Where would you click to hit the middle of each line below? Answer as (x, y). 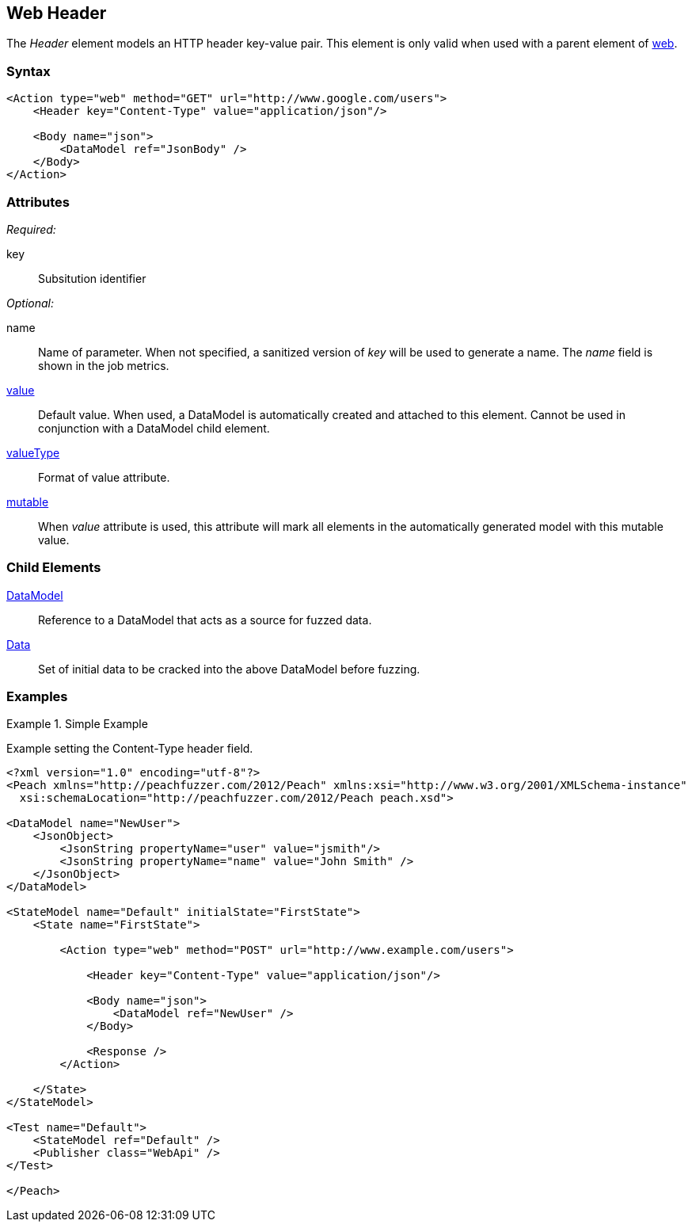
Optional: (30, 303)
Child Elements (54, 568)
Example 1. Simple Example (77, 724)
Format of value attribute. (104, 477)
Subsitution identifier (92, 278)
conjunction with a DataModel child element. (154, 428)
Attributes (38, 202)
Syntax (29, 71)
